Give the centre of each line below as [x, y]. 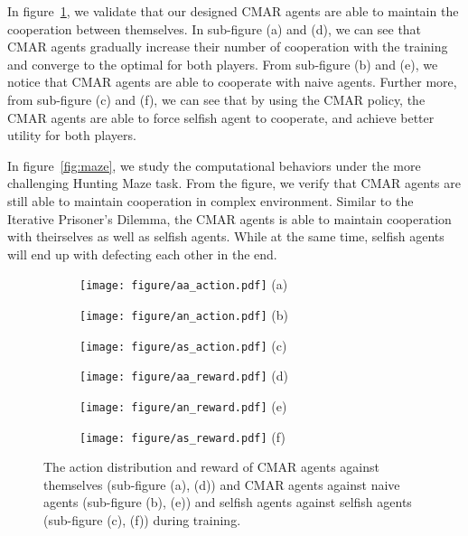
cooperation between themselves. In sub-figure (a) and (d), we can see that [215, 28]
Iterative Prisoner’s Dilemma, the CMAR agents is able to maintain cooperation [229, 218]
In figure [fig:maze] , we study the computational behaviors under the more [214, 165]
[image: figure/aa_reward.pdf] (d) [184, 376]
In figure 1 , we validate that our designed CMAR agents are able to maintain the [233, 11]
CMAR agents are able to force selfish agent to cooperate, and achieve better [221, 117]
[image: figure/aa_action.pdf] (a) [184, 284]
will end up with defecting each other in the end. [142, 254]
